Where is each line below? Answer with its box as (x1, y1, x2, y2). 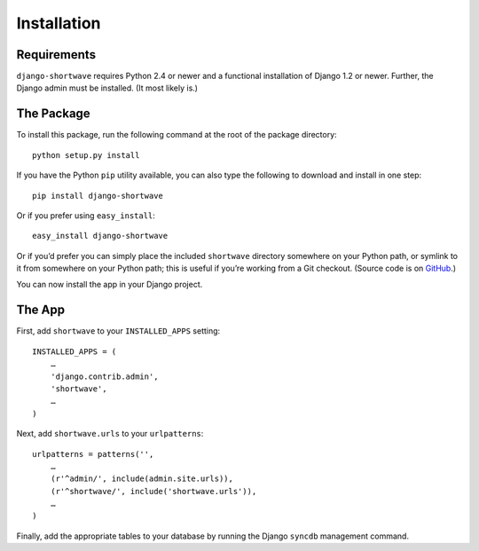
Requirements (16, 47, 97, 62)
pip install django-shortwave (32, 191, 164, 201)
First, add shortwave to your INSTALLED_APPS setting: (16, 326, 221, 336)
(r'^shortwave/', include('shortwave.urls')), (50, 486, 257, 496)
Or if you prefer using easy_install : (16, 209, 155, 221)
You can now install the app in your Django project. (16, 279, 203, 290)
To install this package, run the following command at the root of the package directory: (16, 130, 337, 140)
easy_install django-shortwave (32, 231, 169, 241)
